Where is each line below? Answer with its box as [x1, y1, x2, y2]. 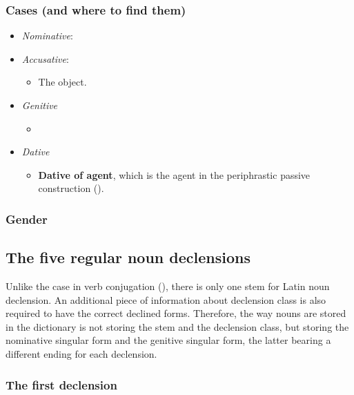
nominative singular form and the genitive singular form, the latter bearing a [6, 333, 331, 347]
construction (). [38, 181, 104, 195]
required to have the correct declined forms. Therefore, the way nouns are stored [6, 306, 346, 320]
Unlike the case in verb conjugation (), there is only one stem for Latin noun [6, 279, 330, 293]
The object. [38, 75, 87, 89]
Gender [6, 210, 48, 227]
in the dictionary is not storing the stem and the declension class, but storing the [6, 319, 349, 334]
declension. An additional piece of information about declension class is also [6, 292, 326, 307]
